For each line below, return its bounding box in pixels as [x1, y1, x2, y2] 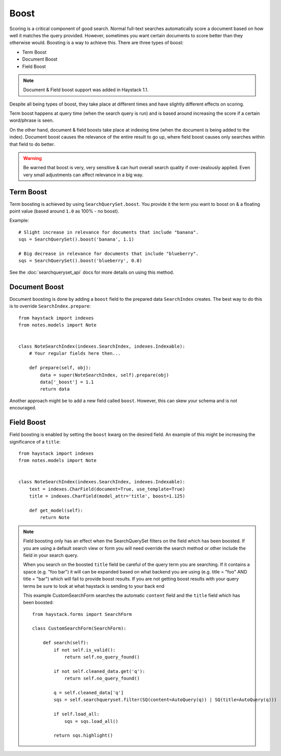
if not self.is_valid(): [54, 647, 116, 653]
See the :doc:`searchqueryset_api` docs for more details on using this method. [9, 269, 174, 275]
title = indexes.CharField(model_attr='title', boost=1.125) [29, 493, 186, 499]
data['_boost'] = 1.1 [40, 379, 94, 385]
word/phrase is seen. [9, 117, 54, 123]
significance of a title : [9, 438, 61, 445]
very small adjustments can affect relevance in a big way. [23, 171, 144, 178]
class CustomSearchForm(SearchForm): [32, 625, 127, 632]
